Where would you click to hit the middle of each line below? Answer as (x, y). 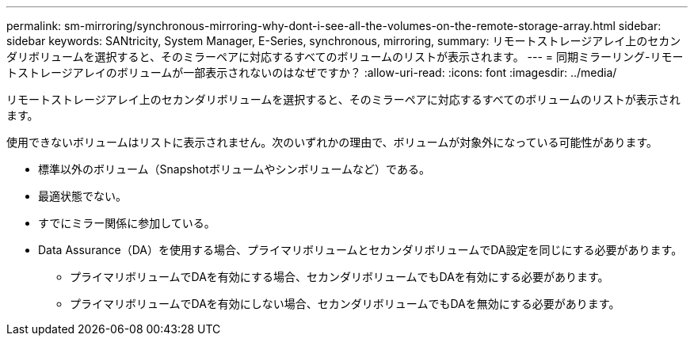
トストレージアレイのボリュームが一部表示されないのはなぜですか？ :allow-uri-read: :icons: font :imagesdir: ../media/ (312, 72)
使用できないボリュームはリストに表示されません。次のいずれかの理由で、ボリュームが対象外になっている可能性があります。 (332, 142)
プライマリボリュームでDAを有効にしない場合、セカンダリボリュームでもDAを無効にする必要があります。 (345, 304)
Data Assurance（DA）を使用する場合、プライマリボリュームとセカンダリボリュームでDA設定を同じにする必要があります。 (360, 250)
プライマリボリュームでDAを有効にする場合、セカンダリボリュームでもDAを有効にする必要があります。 (339, 277)
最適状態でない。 (82, 196)
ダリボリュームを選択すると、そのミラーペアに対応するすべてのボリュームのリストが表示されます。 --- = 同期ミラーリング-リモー (345, 57)
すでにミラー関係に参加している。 (127, 223)
